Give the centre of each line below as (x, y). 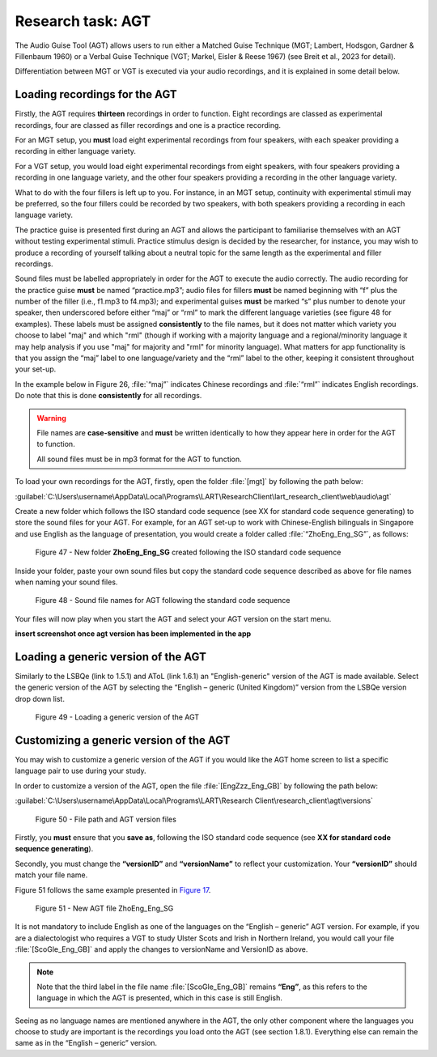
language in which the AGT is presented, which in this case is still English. (160, 998)
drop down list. (40, 698)
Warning (51, 418)
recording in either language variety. (76, 151)
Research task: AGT (83, 21)
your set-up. (36, 369)
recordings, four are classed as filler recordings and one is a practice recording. (148, 125)
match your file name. (51, 875)
